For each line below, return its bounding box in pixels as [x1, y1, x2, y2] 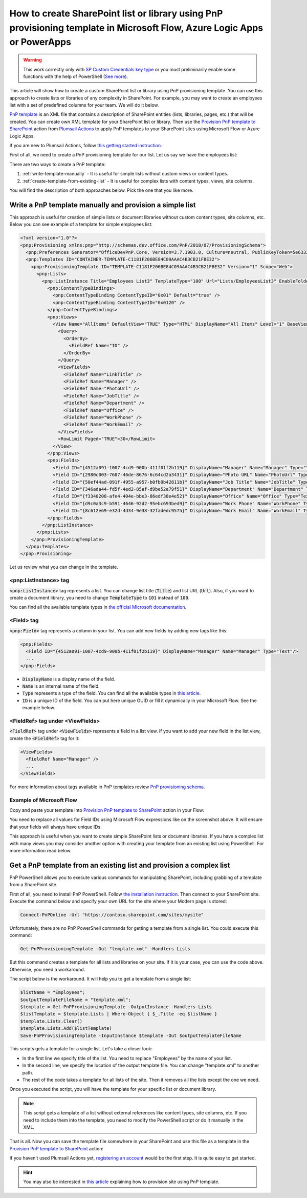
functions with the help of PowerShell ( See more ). [23, 73, 128, 79]
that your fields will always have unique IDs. [9, 824, 102, 830]
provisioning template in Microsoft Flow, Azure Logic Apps [9, 22, 264, 33]
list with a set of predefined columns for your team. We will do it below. [9, 102, 159, 108]
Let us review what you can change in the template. [9, 564, 119, 570]
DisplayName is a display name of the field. [22, 676, 115, 682]
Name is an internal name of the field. [22, 683, 100, 689]
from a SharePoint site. [9, 882, 58, 888]
